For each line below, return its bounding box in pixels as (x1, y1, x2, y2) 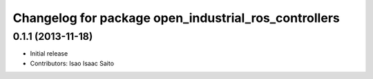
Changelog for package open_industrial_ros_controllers (12, 10, 340, 25)
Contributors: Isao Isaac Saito (30, 59, 114, 67)
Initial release (30, 49, 68, 58)
